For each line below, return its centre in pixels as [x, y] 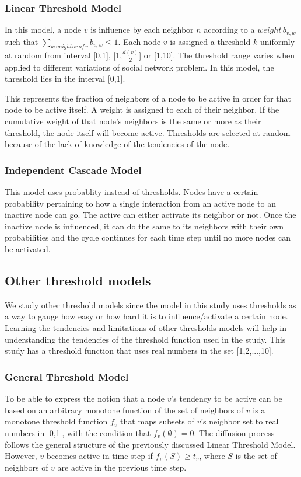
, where [212, 456]
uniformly [277, 41]
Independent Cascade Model [73, 170]
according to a [229, 29]
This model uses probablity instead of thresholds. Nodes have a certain [132, 191]
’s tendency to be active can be [227, 398]
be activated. [28, 248]
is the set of [256, 456]
